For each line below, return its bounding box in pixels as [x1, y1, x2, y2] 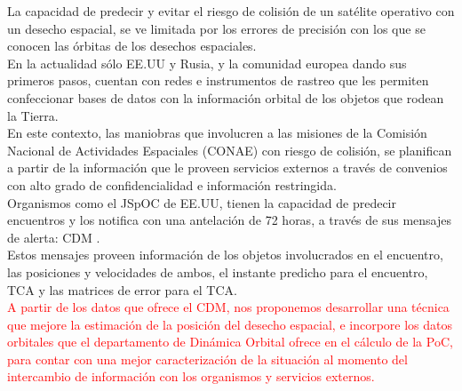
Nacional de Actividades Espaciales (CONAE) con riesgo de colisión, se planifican [7, 140, 452, 159]
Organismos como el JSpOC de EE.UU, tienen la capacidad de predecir [7, 193, 396, 211]
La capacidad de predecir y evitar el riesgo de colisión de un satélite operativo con [7, 2, 455, 20]
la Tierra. [7, 106, 59, 124]
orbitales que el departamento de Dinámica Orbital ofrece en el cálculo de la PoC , [7, 332, 453, 351]
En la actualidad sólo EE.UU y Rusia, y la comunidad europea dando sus [7, 53, 407, 72]
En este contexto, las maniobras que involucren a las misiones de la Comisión [7, 124, 427, 142]
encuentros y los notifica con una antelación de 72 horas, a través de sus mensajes [7, 211, 452, 229]
